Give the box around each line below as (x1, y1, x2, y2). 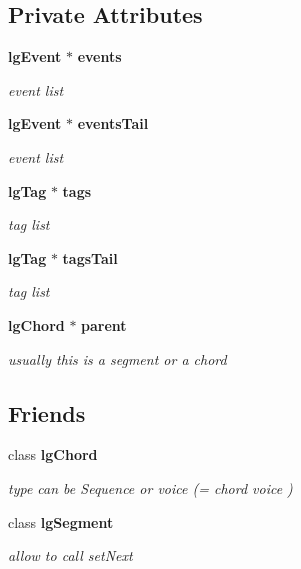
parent (81, 314, 127, 335)
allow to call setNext (8, 545, 133, 566)
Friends (8, 397, 86, 428)
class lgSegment (8, 511, 114, 532)
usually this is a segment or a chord (8, 348, 227, 369)
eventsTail (77, 113, 149, 134)
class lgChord (8, 444, 98, 465)
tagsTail (62, 247, 118, 268)
